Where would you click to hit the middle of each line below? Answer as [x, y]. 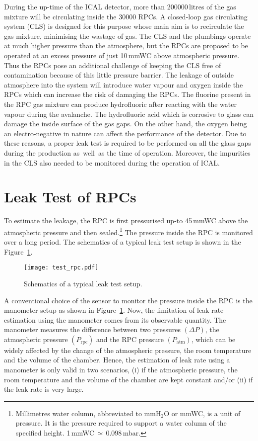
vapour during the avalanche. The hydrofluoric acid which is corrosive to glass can [129, 114]
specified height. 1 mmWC [55, 433]
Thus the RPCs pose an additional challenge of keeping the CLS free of [113, 65]
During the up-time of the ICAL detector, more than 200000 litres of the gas [120, 6]
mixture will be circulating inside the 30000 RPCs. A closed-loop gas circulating [126, 16]
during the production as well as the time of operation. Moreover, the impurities [127, 152]
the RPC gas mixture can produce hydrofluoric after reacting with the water [120, 104]
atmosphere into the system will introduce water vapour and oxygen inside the [124, 84]
